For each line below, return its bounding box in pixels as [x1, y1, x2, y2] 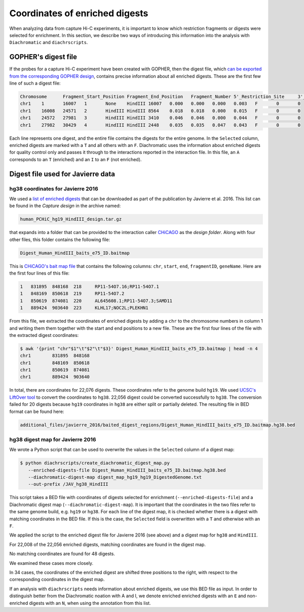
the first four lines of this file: [9, 270, 70, 276]
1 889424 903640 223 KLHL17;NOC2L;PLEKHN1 [20, 305, 149, 311]
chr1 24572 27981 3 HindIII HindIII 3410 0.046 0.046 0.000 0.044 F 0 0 [20, 115, 301, 121]
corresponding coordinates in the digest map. [9, 577, 105, 583]
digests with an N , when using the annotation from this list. [29, 600, 151, 606]
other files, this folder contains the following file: [9, 236, 110, 243]
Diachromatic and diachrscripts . [9, 40, 88, 46]
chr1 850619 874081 [20, 367, 90, 373]
